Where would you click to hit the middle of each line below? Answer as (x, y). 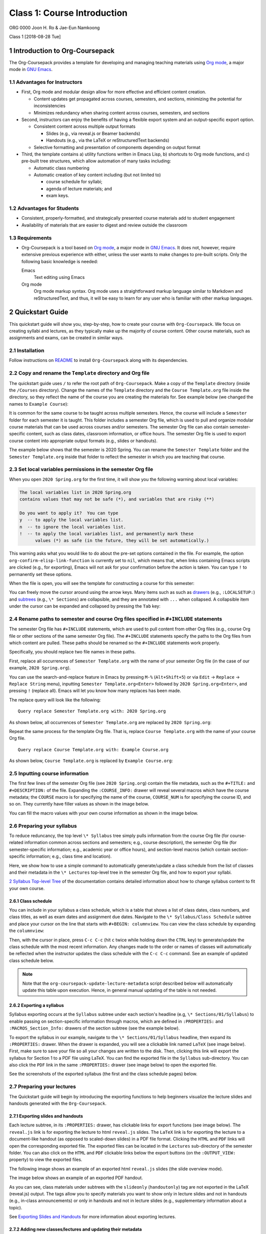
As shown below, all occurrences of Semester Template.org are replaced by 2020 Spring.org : (110, 722)
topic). (16, 1207)
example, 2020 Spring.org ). (40, 668)
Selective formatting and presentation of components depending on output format (117, 147)
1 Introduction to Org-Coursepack (62, 51)
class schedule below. (32, 961)
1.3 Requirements (30, 238)
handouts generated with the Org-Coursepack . (58, 1104)
